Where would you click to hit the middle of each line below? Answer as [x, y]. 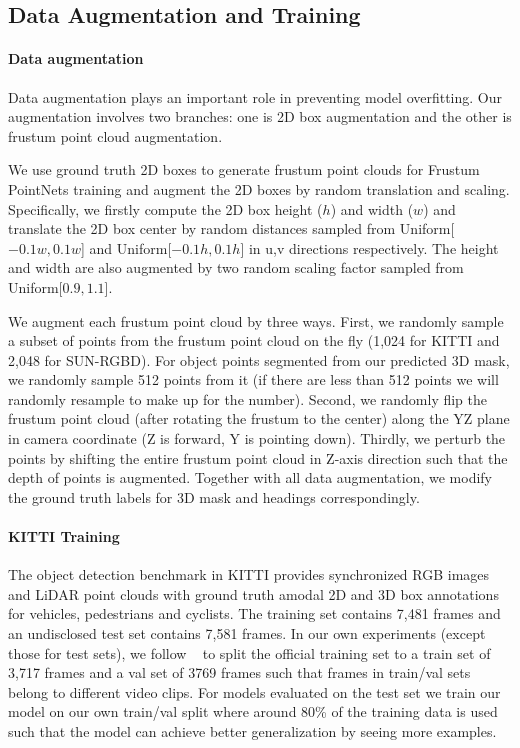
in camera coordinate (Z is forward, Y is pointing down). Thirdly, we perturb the [257, 438]
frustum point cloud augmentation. [115, 135]
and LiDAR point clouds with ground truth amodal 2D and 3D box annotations [253, 593]
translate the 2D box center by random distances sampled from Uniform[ [231, 228]
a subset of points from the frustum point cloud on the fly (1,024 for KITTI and [254, 340]
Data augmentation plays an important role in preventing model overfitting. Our [255, 96]
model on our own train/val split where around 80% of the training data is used [253, 711]
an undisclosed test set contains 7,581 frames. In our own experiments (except [247, 633]
